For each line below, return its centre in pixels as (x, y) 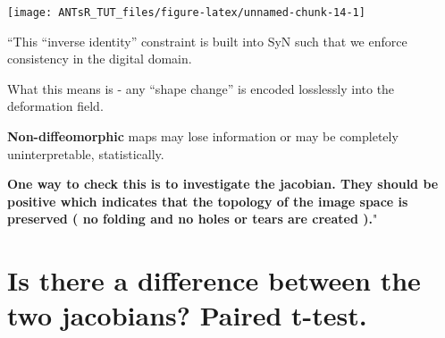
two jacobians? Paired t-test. (187, 315)
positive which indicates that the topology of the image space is (208, 201)
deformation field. (55, 106)
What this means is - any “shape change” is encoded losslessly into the (201, 88)
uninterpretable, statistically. (86, 153)
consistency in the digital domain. (100, 59)
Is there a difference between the (214, 280)
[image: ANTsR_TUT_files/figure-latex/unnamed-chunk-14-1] (186, 13)
